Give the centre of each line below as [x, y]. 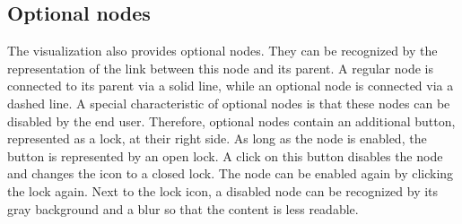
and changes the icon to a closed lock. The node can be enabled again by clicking [231, 173]
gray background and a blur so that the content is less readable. [183, 208]
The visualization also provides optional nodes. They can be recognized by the [222, 51]
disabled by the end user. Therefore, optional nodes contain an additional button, [231, 121]
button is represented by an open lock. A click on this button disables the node [225, 155]
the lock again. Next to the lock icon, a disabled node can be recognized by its [223, 190]
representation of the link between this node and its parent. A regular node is [220, 68]
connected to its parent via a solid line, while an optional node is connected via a [231, 86]
